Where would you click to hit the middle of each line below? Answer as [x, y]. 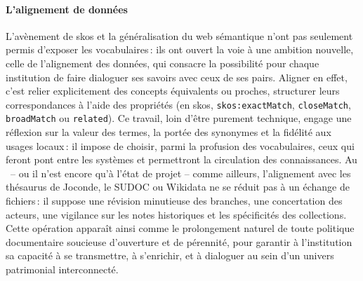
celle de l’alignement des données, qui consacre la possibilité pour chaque [163, 63]
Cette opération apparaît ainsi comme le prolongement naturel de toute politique [180, 228]
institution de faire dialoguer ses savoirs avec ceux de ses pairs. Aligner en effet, [177, 77]
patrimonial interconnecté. [62, 269]
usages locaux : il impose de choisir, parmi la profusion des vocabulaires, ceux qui [180, 145]
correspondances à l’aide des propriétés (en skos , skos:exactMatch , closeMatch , [178, 104]
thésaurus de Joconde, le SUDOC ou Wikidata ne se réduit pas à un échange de [178, 187]
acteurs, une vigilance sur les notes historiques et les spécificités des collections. [176, 214]
